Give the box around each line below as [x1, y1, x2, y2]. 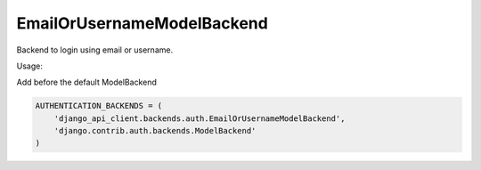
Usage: [16, 61, 44, 71]
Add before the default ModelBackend [16, 77, 158, 88]
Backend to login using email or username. [16, 45, 174, 55]
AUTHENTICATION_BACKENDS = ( [35, 101, 163, 111]
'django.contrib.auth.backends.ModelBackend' [53, 125, 257, 136]
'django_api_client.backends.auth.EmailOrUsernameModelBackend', [53, 113, 346, 124]
